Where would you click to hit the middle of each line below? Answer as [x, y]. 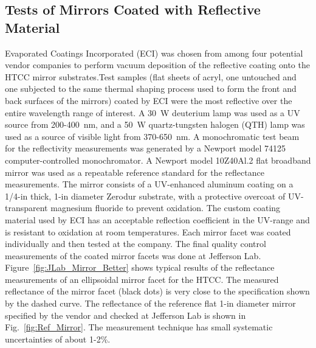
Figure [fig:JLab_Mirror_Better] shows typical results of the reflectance [140, 267]
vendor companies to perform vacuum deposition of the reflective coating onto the [157, 65]
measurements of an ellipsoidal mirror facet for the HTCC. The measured [142, 279]
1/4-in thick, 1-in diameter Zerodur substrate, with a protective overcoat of [145, 196]
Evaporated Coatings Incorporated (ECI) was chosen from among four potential [154, 53]
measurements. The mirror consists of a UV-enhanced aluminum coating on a [149, 184]
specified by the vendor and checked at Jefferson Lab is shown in [125, 315]
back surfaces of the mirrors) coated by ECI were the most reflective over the [149, 100]
